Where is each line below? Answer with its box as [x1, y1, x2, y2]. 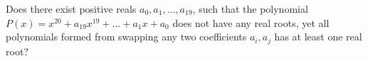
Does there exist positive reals [6, 1, 137, 16]
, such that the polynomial [192, 1, 308, 16]
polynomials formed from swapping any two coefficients [6, 29, 247, 44]
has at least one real [274, 29, 362, 44]
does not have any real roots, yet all [172, 15, 330, 30]
